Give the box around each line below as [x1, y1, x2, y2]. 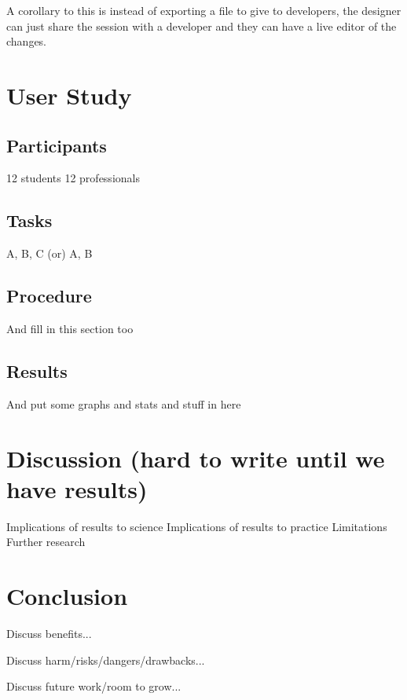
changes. [6, 33, 47, 49]
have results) [6, 472, 148, 504]
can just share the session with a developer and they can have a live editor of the [6, 17, 397, 34]
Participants [6, 133, 107, 157]
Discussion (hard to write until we [6, 442, 385, 474]
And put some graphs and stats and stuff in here [6, 395, 241, 412]
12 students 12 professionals [6, 170, 140, 186]
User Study [6, 79, 132, 111]
